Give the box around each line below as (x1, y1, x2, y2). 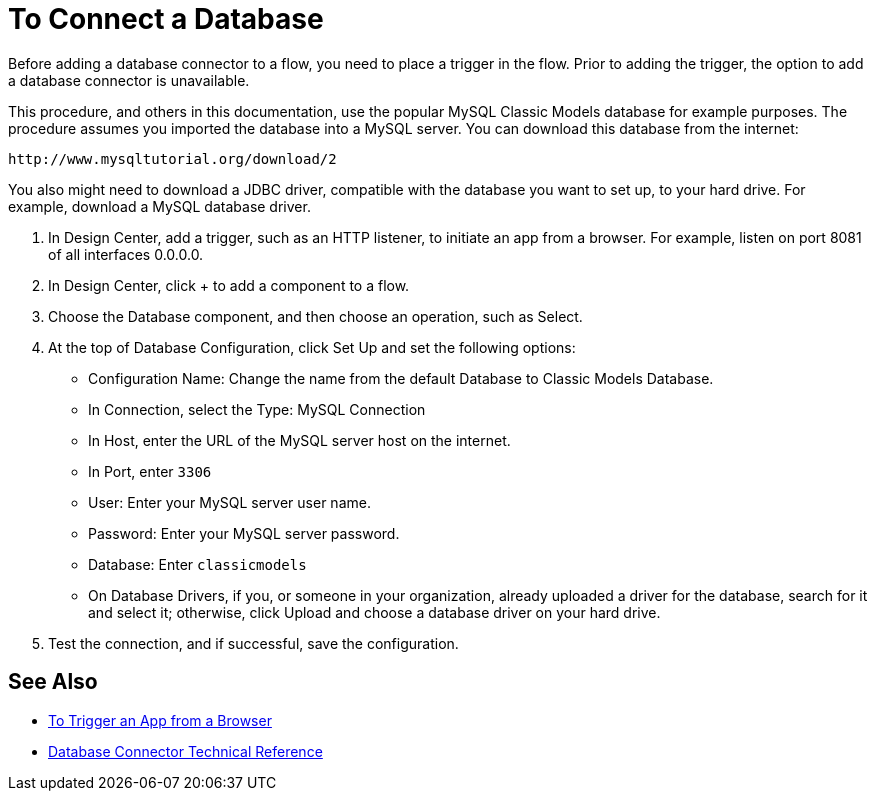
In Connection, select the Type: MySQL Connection (88, 400, 426, 418)
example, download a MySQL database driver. (8, 197, 311, 215)
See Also (8, 669, 98, 695)
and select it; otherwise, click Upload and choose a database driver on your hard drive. (88, 603, 661, 621)
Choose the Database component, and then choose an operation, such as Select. (48, 307, 583, 325)
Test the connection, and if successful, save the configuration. (48, 634, 459, 652)
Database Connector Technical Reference (48, 742, 323, 760)
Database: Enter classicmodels (88, 555, 307, 573)
